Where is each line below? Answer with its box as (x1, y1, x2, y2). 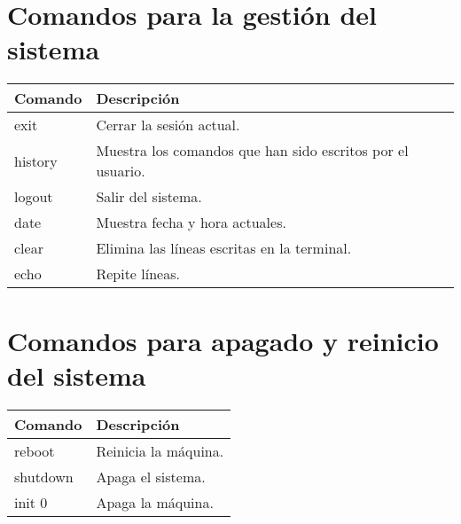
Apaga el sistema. (96, 465, 206, 487)
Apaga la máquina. (96, 491, 214, 512)
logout (14, 186, 53, 207)
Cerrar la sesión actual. (96, 114, 240, 136)
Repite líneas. (96, 263, 180, 285)
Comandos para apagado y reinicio (7, 322, 439, 358)
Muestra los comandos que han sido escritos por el (96, 140, 409, 161)
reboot (14, 440, 55, 461)
